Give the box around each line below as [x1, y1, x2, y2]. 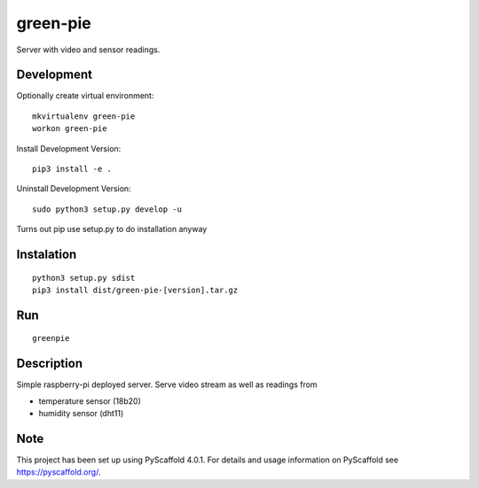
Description [16, 356, 83, 371]
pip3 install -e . [32, 164, 113, 174]
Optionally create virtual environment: [16, 90, 154, 101]
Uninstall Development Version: [16, 183, 132, 194]
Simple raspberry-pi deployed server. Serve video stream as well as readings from [16, 379, 318, 390]
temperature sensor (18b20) [38, 395, 142, 407]
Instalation [16, 247, 77, 261]
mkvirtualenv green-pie [32, 111, 136, 121]
